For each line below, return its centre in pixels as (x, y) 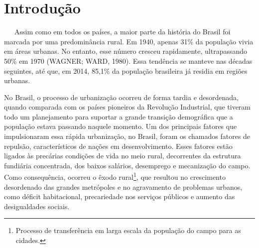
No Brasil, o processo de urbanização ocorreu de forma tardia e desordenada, (121, 97)
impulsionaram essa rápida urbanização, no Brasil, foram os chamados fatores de (127, 136)
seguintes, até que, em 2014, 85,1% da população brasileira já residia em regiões (126, 70)
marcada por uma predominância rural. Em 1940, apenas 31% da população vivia (129, 41)
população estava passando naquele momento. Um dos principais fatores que (121, 126)
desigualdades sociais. (37, 206)
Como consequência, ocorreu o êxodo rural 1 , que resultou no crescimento (115, 176)
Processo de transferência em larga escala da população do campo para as (128, 230)
